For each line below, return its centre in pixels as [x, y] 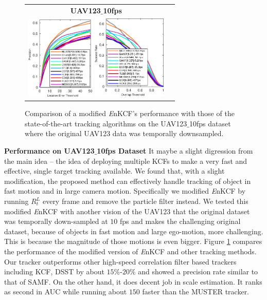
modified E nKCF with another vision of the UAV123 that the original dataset [127, 211]
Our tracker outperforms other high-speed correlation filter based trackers [120, 261]
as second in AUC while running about [66, 292]
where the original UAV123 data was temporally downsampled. [124, 133]
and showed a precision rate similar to [198, 271]
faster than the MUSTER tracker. [196, 292]
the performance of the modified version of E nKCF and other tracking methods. [130, 251]
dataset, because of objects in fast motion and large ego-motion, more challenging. [134, 231]
